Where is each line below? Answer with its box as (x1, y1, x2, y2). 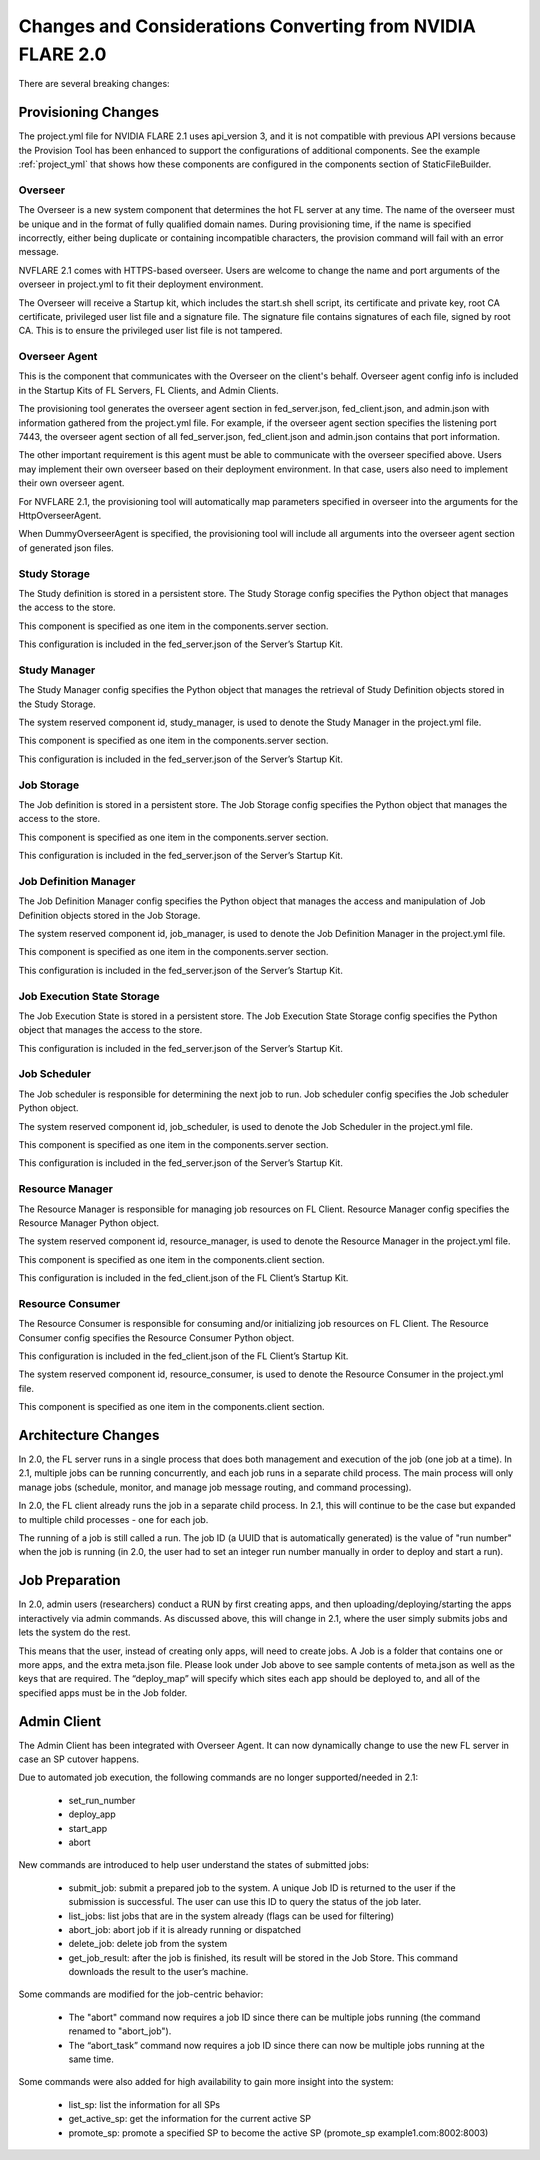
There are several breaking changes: (18, 78, 170, 90)
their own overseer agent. (18, 477, 125, 489)
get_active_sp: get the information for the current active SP (68, 2113, 312, 2125)
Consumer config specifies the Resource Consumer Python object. (18, 1331, 295, 1344)
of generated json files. (18, 541, 114, 554)
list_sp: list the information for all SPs (68, 2098, 220, 2110)
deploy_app (68, 1808, 116, 1820)
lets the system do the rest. (18, 1626, 131, 1639)
